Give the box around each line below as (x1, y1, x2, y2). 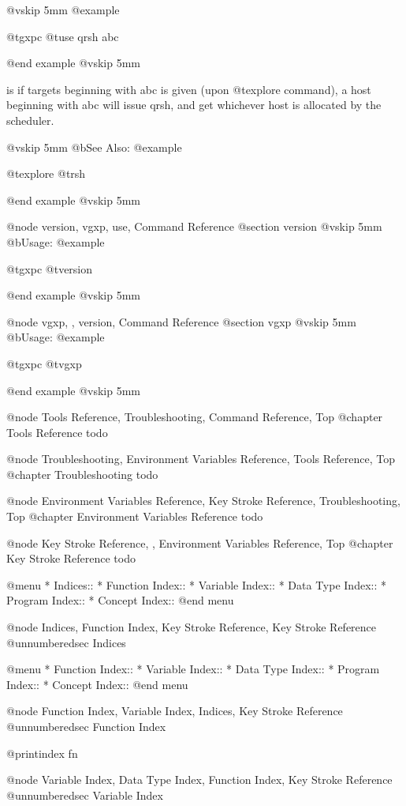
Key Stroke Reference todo (6, 550, 136, 567)
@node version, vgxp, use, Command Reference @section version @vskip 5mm (6, 218, 382, 235)
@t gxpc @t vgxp (6, 355, 82, 371)
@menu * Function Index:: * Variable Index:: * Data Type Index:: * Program (6, 661, 380, 677)
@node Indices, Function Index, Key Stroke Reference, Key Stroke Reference (6, 619, 377, 635)
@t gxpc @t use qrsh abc (6, 28, 119, 44)
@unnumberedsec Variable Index (6, 786, 163, 803)
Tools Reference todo (6, 424, 108, 440)
